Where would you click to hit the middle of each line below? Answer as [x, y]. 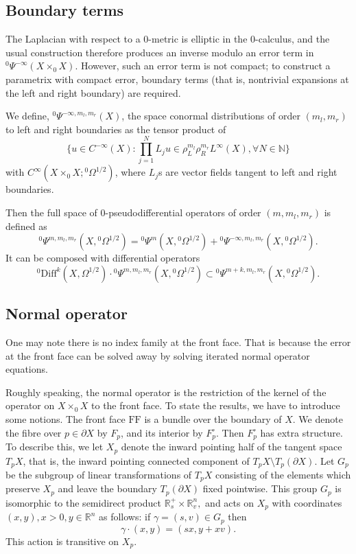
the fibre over [34, 432]
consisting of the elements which [283, 474]
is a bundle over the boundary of [213, 419]
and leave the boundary [107, 488]
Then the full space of [51, 212]
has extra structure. [301, 432]
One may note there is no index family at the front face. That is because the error [178, 342]
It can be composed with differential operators [103, 258]
